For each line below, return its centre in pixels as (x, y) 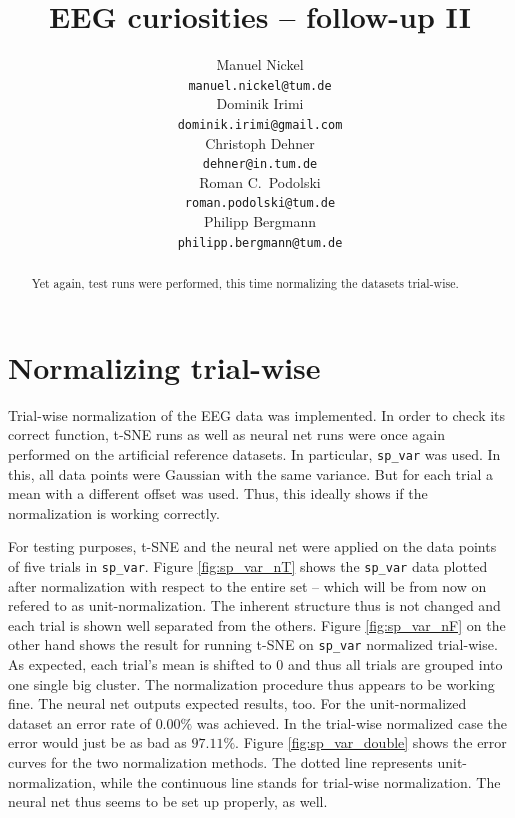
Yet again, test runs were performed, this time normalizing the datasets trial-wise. (245, 283)
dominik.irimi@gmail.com (260, 124)
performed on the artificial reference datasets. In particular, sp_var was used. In (254, 453)
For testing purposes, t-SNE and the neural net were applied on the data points (252, 546)
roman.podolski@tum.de (260, 203)
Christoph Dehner (260, 142)
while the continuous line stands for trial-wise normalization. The (300, 781)
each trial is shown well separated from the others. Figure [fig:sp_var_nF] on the (257, 624)
